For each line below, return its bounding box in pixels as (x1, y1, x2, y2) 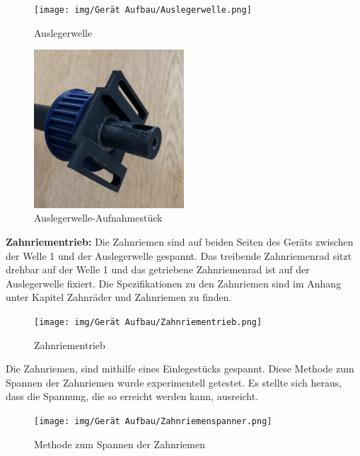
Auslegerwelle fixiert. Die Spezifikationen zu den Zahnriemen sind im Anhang (6, 275, 342, 290)
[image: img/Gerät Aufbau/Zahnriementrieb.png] (34, 317, 262, 327)
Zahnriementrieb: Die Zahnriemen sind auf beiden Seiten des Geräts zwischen (6, 234, 354, 249)
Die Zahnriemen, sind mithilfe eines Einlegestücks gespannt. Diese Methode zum (6, 361, 354, 376)
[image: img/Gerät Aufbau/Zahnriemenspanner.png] (34, 416, 272, 427)
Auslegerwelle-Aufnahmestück (34, 210, 163, 225)
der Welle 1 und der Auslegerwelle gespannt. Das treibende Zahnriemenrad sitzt (6, 248, 352, 263)
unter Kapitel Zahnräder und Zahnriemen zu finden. (6, 290, 232, 304)
